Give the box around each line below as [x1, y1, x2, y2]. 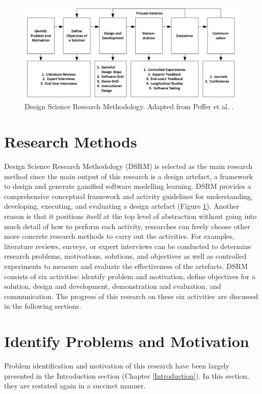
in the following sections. [4, 301, 82, 311]
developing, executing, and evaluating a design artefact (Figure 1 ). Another [4, 201, 240, 211]
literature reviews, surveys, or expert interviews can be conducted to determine [4, 240, 251, 251]
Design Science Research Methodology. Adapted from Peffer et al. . [24, 101, 234, 112]
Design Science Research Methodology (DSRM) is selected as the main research [4, 161, 253, 171]
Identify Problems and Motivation [4, 331, 249, 352]
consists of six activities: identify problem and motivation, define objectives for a [4, 270, 255, 281]
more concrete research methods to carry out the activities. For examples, [4, 231, 234, 241]
